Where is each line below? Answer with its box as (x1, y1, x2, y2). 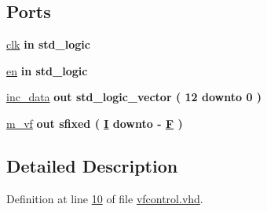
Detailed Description (6, 153, 178, 177)
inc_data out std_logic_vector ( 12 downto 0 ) (6, 89, 262, 105)
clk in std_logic (6, 36, 90, 53)
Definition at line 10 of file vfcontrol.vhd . (6, 190, 203, 206)
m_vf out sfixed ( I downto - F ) (6, 115, 183, 131)
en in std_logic (6, 62, 88, 78)
